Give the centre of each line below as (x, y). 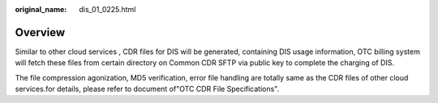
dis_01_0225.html (107, 9)
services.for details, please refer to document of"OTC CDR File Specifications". (147, 89)
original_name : (41, 9)
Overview (40, 32)
